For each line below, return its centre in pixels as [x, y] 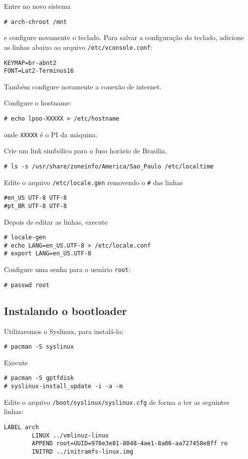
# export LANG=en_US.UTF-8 [48, 254]
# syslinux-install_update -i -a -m [63, 386]
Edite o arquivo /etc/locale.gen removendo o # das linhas [93, 182]
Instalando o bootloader [65, 310]
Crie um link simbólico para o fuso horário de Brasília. [85, 151]
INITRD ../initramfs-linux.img [83, 451]
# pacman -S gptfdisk [39, 378]
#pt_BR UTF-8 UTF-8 [35, 206]
